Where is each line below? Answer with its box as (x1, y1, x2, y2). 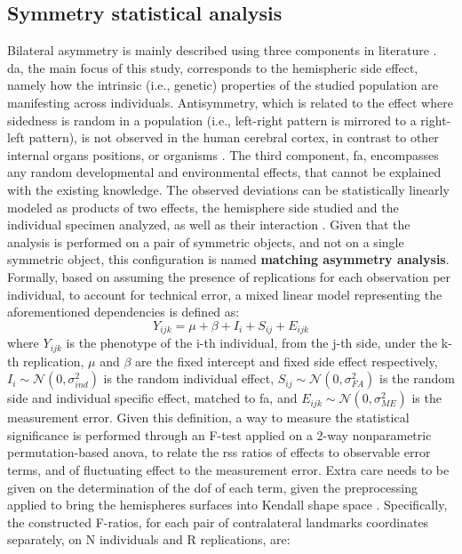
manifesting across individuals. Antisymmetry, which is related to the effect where (7, 92, 453, 111)
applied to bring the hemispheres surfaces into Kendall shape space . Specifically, (7, 495, 448, 514)
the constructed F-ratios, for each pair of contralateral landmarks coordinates (7, 512, 429, 531)
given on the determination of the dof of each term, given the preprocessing (7, 478, 418, 496)
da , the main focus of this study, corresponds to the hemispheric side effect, (7, 58, 418, 76)
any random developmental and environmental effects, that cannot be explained (7, 163, 442, 181)
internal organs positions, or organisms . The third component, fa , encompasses (7, 145, 439, 164)
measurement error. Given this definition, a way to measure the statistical (7, 408, 410, 427)
